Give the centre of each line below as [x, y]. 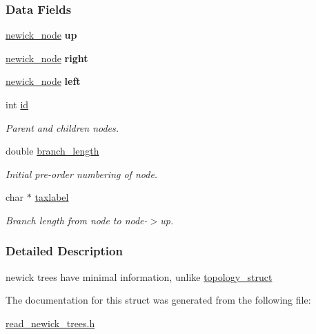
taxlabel [52, 197]
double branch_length [52, 151]
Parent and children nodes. [62, 127]
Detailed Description [64, 251]
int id [17, 104]
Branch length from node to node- [77, 220]
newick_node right [47, 58]
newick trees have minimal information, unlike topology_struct [139, 276]
